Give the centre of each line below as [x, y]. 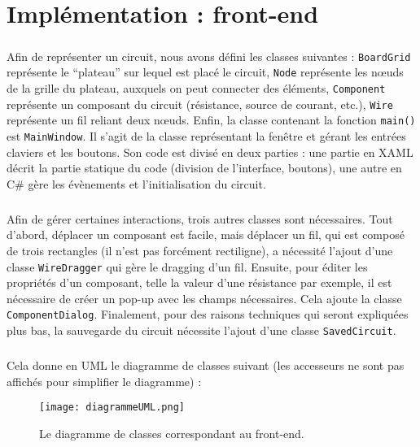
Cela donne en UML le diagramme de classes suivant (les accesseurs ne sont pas [206, 365]
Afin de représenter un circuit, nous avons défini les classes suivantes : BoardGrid [209, 56]
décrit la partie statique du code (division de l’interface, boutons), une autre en [204, 168]
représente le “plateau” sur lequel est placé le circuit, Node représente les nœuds [205, 72]
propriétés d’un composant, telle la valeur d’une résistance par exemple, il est [199, 282]
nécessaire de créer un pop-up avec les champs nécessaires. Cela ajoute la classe [204, 298]
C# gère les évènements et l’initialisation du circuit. [136, 183]
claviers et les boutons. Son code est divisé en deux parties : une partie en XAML [210, 152]
